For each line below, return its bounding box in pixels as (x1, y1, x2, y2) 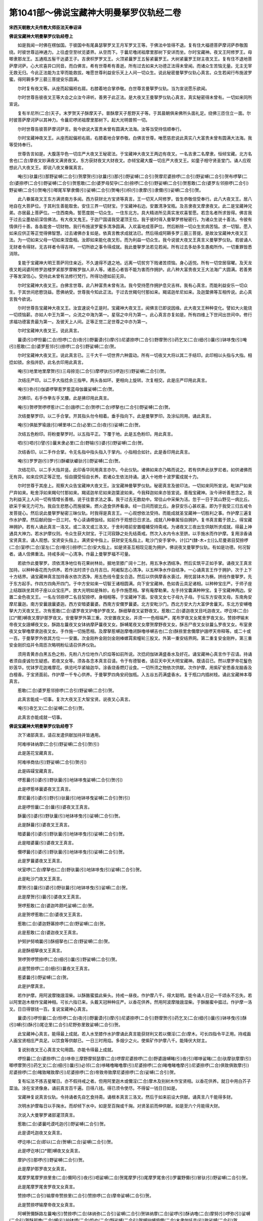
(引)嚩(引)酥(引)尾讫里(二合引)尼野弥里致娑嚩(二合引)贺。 (9, 1022, 123, 1028)
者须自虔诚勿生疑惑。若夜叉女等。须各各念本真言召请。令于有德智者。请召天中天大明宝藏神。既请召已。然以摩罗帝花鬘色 (9, 657, 252, 664)
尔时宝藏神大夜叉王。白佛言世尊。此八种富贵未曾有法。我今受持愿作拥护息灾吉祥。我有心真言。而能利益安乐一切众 (17, 282, 248, 288)
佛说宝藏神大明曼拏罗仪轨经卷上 (9, 33, 73, 39)
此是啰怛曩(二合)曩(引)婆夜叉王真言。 (17, 804, 93, 810)
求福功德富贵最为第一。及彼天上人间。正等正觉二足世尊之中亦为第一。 (9, 318, 150, 324)
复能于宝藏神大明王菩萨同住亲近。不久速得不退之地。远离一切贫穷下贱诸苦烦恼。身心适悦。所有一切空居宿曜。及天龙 (17, 259, 252, 266)
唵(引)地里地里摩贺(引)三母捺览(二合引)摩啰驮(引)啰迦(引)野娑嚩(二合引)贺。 (17, 368, 169, 374)
